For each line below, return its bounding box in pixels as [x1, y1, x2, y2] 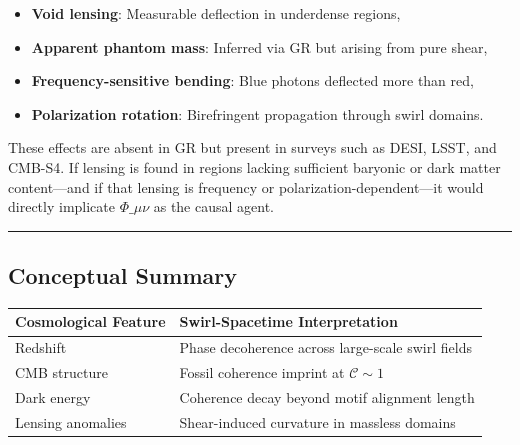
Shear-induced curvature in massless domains [179, 411, 456, 432]
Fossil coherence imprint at [179, 362, 345, 383]
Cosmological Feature [15, 311, 166, 332]
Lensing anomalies [15, 411, 127, 432]
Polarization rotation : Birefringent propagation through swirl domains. [31, 103, 484, 124]
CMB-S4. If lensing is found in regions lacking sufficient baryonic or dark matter [8, 156, 501, 177]
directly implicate [8, 196, 115, 217]
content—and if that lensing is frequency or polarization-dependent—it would [8, 176, 484, 197]
